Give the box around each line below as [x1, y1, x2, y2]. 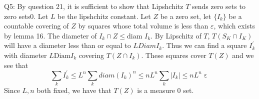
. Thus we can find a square [162, 40, 247, 50]
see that [4, 59, 28, 70]
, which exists [213, 20, 255, 31]
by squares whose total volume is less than [78, 20, 208, 31]
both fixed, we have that [36, 84, 111, 95]
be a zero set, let [160, 10, 211, 21]
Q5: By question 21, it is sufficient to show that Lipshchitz [4, 1, 183, 11]
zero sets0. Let [4, 10, 48, 21]
